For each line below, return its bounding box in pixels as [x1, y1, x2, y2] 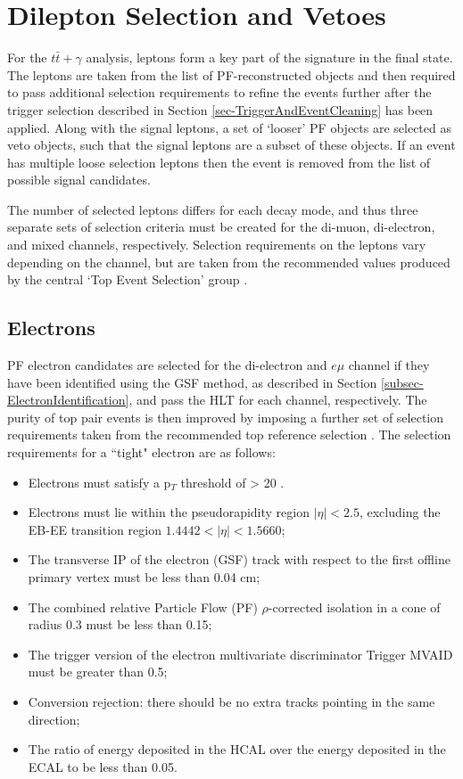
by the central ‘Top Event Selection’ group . [7, 270, 248, 289]
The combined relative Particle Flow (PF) [28, 597, 258, 616]
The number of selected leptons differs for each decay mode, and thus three [7, 200, 418, 218]
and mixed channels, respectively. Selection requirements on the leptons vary [7, 235, 426, 254]
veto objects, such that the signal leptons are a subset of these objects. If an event [7, 135, 456, 154]
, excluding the [359, 503, 441, 521]
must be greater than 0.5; [28, 662, 168, 681]
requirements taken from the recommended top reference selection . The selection [7, 425, 451, 444]
